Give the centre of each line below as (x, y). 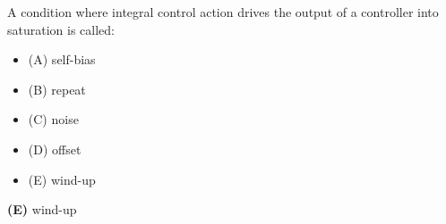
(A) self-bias (62, 59)
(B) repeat (57, 89)
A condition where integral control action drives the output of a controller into (223, 12)
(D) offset (55, 149)
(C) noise (53, 119)
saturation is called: (61, 29)
